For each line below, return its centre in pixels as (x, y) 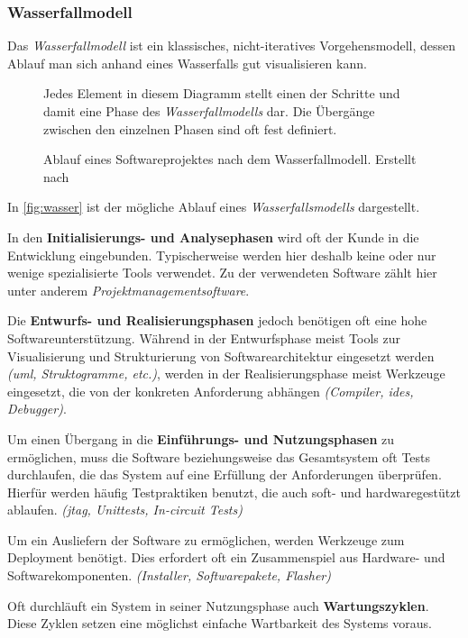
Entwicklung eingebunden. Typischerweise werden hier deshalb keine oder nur (222, 255)
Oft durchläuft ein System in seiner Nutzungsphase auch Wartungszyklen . (218, 605)
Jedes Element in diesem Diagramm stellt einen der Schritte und (222, 93)
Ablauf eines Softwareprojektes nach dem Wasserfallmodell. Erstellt (230, 159)
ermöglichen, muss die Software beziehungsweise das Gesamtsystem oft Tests (219, 456)
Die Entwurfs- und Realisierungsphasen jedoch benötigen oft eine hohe (217, 320)
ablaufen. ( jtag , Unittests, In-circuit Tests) (125, 510)
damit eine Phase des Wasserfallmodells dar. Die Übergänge (209, 111)
